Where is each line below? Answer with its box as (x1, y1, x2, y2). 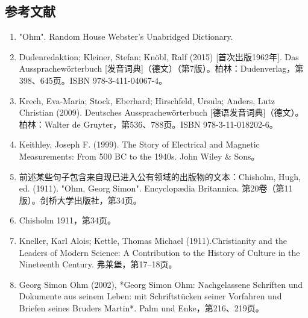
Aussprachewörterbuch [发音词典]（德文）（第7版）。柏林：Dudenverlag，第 (19, 62, 304, 75)
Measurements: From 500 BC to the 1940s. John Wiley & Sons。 (19, 149, 260, 162)
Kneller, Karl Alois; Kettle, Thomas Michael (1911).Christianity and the (19, 234, 287, 246)
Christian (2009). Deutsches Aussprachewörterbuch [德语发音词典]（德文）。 (19, 106, 304, 119)
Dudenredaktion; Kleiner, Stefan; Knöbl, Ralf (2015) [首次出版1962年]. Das (19, 50, 299, 63)
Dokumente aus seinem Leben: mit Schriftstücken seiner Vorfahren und (19, 290, 282, 302)
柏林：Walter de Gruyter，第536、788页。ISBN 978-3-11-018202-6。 (19, 117, 278, 130)
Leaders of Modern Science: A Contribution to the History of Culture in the (19, 246, 300, 258)
